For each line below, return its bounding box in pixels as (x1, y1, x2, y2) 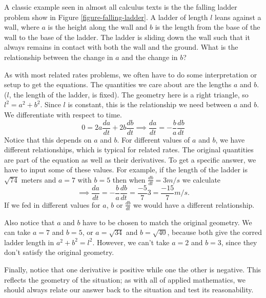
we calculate (182, 174, 221, 185)
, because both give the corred (167, 227, 262, 237)
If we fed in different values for (4, 199, 100, 210)
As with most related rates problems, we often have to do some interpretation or (4, 69, 257, 80)
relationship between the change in (4, 51, 113, 62)
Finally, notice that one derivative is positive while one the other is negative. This (4, 264, 261, 275)
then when (112, 174, 146, 185)
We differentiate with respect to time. (4, 109, 122, 120)
